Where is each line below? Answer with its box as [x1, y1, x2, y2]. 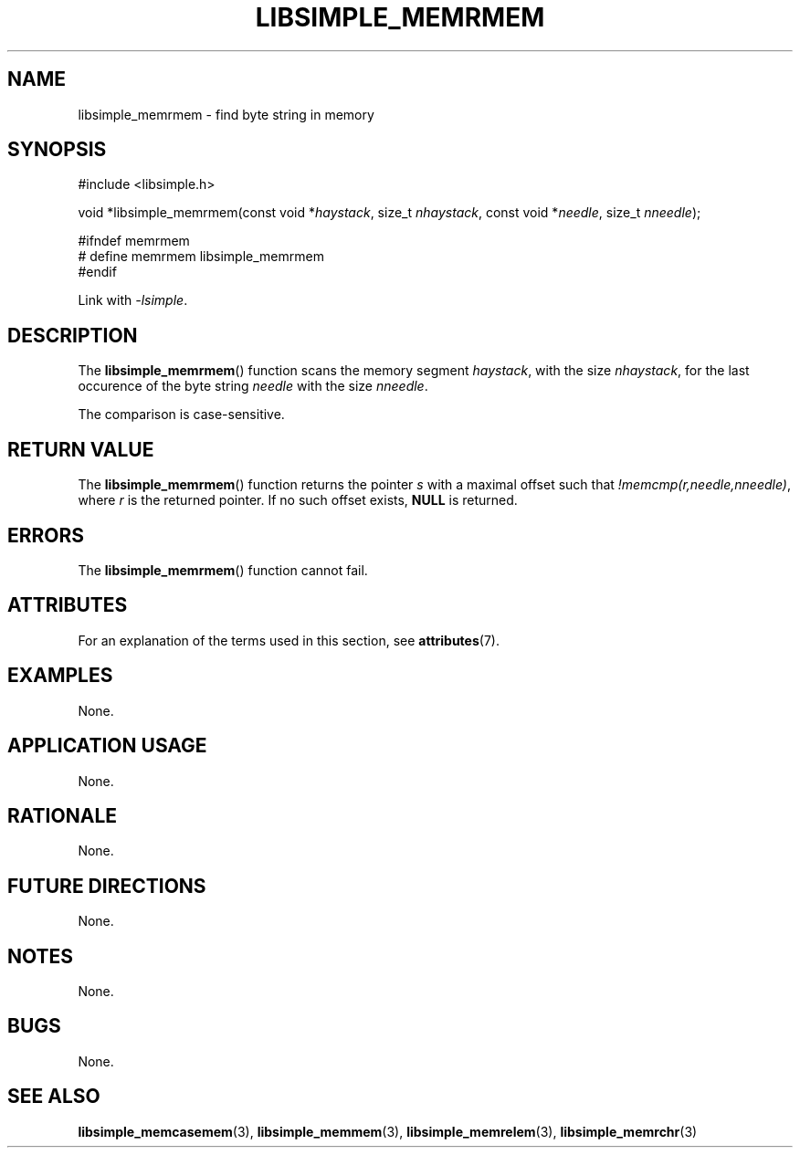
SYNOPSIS [7, 138, 107, 162]
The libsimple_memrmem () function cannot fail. [78, 562, 368, 578]
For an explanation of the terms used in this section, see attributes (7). [78, 632, 500, 648]
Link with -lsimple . [78, 292, 188, 309]
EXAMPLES [7, 664, 113, 688]
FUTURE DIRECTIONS [7, 874, 206, 898]
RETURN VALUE [7, 437, 154, 461]
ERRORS [7, 523, 85, 547]
